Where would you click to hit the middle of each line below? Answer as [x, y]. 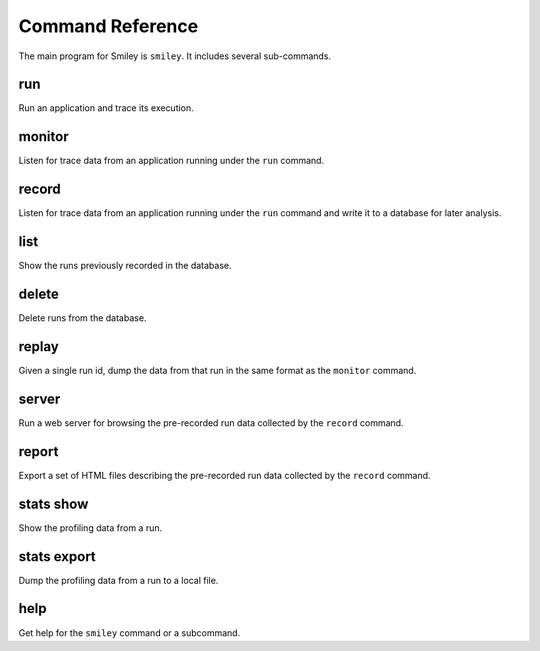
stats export [57, 556]
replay [38, 346]
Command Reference [108, 26]
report [38, 451]
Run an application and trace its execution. [106, 108]
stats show [53, 503]
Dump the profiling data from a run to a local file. [118, 580]
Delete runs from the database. [82, 318]
